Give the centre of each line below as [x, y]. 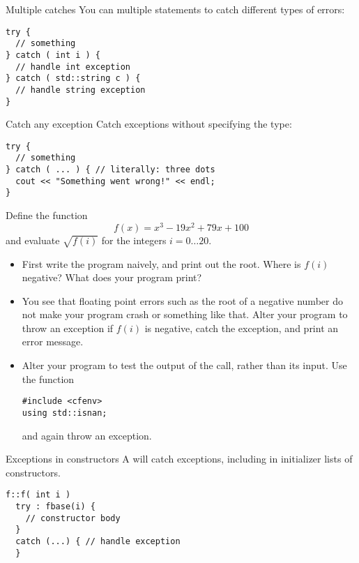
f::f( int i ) [38, 495]
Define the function [47, 215]
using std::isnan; [64, 413]
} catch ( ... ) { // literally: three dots [110, 170]
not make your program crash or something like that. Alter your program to [185, 314]
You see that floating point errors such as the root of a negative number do [182, 300]
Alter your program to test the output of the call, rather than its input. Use [184, 365]
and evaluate [33, 240]
